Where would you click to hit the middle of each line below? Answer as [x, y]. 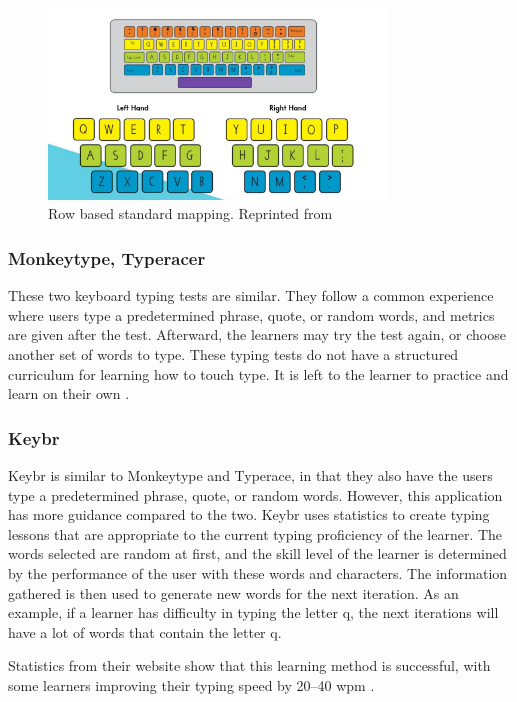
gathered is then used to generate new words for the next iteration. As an [233, 592]
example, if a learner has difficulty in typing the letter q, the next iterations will [253, 612]
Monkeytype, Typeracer [107, 257]
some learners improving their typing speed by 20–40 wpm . [191, 684]
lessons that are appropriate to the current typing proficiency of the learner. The [255, 533]
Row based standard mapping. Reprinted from [190, 213]
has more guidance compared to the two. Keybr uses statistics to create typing [249, 514]
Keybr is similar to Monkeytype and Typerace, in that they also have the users [250, 475]
